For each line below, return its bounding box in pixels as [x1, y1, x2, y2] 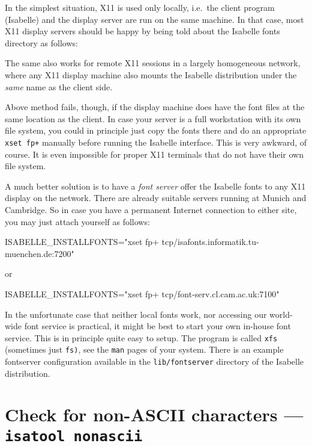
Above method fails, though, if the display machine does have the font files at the [5, 101, 305, 113]
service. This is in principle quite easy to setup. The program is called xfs [5, 331, 278, 344]
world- [269, 308, 293, 320]
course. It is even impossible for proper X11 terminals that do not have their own [5, 147, 304, 160]
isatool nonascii [5, 427, 143, 445]
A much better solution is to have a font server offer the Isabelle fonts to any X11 [5, 179, 306, 192]
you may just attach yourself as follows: [5, 215, 150, 228]
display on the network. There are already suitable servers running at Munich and [5, 191, 307, 204]
